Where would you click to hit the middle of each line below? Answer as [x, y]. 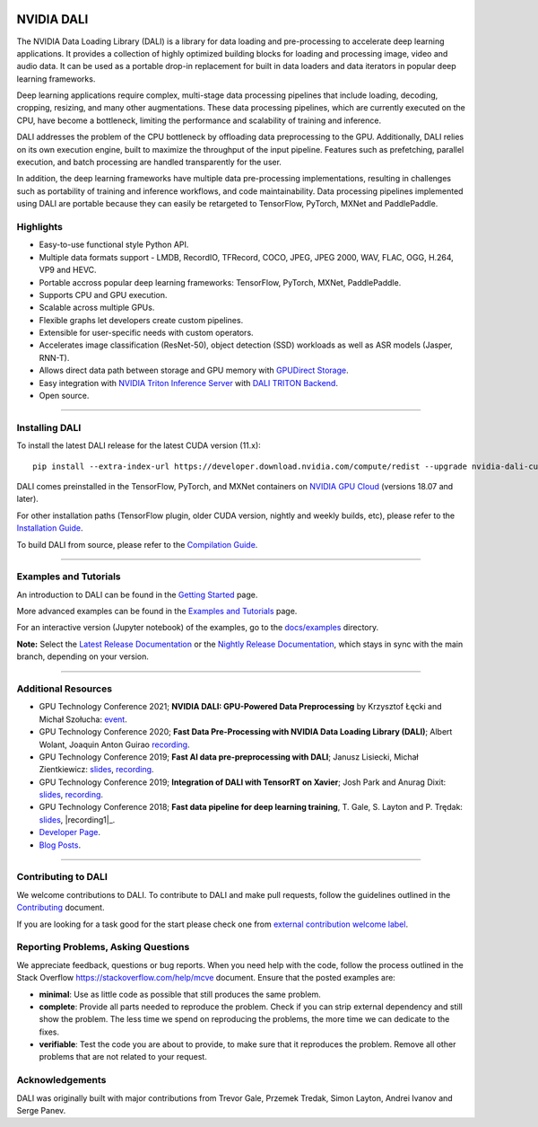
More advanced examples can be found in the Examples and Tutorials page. [157, 612]
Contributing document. [61, 908]
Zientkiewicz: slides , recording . [96, 770]
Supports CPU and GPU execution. [103, 295]
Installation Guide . [50, 528]
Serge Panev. [41, 1110]
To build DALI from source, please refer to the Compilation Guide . [137, 544]
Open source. [64, 396]
